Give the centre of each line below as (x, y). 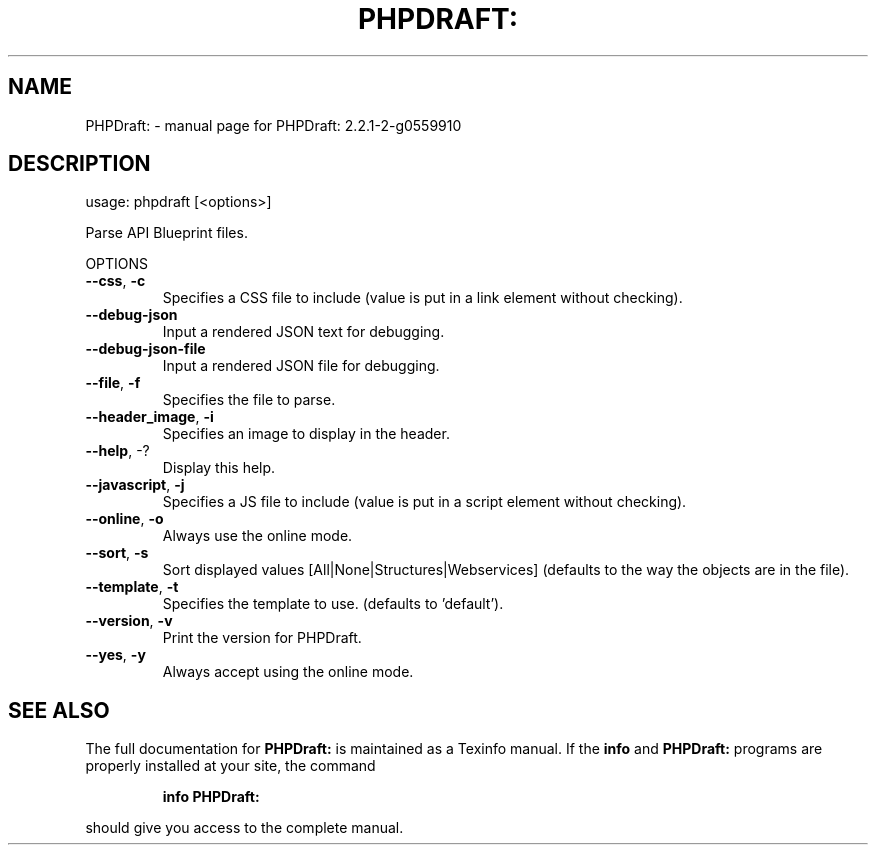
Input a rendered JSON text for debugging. (303, 332)
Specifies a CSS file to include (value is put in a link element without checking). (422, 298)
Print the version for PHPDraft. (262, 638)
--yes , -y (115, 655)
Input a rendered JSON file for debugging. (301, 366)
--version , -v (129, 621)
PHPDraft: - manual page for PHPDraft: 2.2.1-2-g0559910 (273, 125)
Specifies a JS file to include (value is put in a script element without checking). (424, 502)
